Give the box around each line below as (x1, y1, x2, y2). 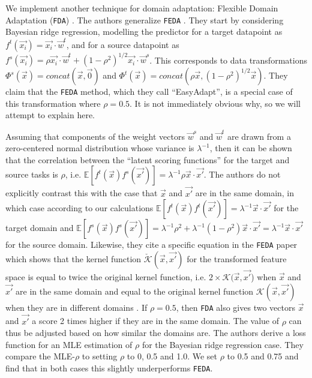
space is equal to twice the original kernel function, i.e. (5, 271, 206, 283)
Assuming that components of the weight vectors (5, 130, 185, 142)
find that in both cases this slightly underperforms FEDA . (5, 361, 213, 374)
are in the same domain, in (195, 187, 295, 199)
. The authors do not (203, 168, 281, 181)
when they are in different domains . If (5, 301, 148, 313)
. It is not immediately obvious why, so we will (130, 97, 301, 109)
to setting (82, 350, 118, 362)
